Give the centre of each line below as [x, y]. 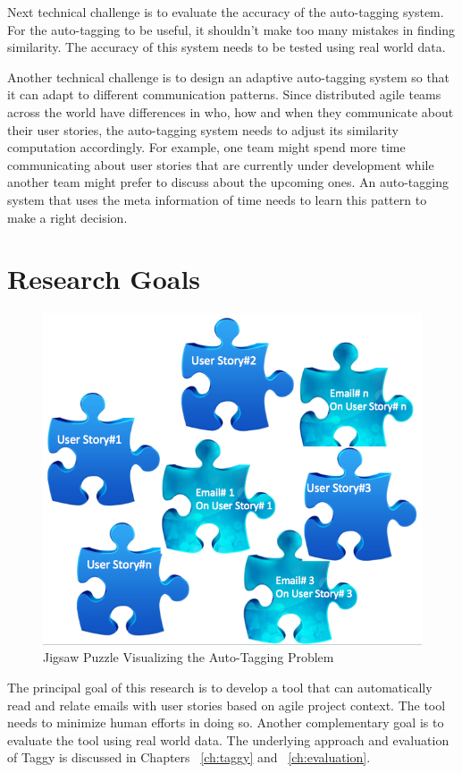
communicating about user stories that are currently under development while [221, 164]
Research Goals [104, 279]
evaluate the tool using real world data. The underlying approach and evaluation [228, 739]
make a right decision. [67, 217]
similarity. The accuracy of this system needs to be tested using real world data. [227, 47]
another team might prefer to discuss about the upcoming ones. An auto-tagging [228, 182]
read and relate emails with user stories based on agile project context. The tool [227, 705]
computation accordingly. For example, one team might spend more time [206, 147]
